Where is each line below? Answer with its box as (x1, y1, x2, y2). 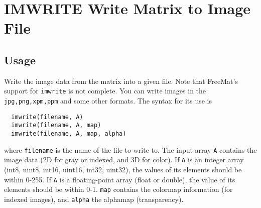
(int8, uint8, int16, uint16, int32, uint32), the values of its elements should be (4, 164, 242, 174)
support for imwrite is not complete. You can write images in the (4, 85, 206, 96)
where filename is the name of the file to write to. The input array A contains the (4, 144, 257, 155)
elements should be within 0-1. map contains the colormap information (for (4, 184, 233, 194)
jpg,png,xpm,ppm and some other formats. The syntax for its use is (4, 95, 212, 106)
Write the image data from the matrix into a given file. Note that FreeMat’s (4, 75, 238, 86)
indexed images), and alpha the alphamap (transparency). (4, 193, 184, 204)
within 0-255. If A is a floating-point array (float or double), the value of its (4, 174, 235, 184)
